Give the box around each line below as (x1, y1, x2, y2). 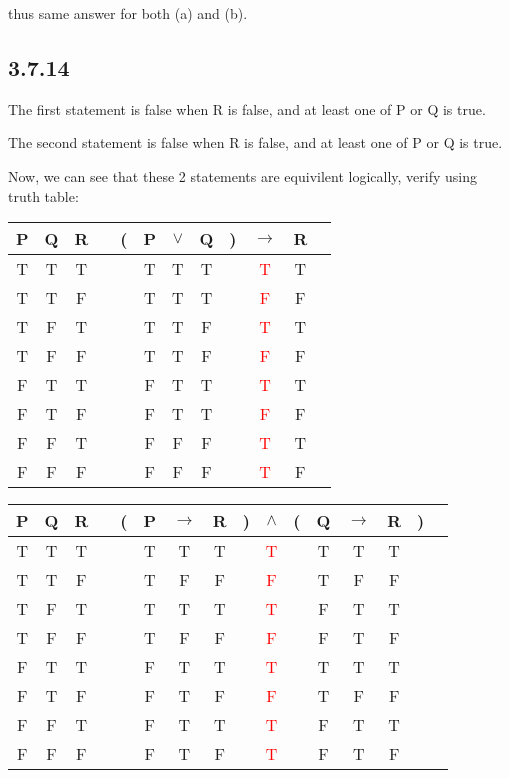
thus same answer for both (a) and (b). (8, 3, 248, 23)
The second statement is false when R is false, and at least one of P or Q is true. (8, 132, 503, 153)
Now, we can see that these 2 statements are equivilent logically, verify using (8, 165, 478, 186)
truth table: (8, 185, 79, 206)
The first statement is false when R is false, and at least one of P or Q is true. (8, 98, 486, 119)
